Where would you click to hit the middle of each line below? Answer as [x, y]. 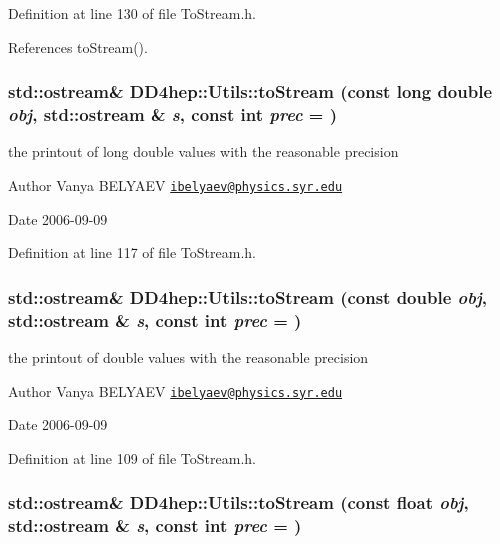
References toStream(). [78, 46]
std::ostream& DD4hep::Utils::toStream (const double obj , [247, 296]
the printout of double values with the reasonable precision [188, 356]
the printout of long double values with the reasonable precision [203, 151]
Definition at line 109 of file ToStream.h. [132, 457]
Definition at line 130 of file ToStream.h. [132, 13]
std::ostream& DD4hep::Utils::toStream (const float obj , [238, 502]
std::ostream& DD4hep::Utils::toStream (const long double [250, 91]
